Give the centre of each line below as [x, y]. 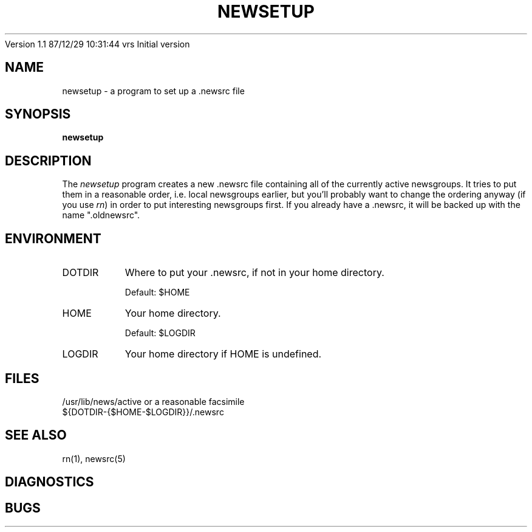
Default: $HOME [157, 292]
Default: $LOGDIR [160, 333]
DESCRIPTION [48, 161]
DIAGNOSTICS [49, 482]
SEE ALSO [36, 435]
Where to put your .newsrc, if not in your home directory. [254, 273]
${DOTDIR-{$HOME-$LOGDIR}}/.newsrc [143, 412]
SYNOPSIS [38, 114]
